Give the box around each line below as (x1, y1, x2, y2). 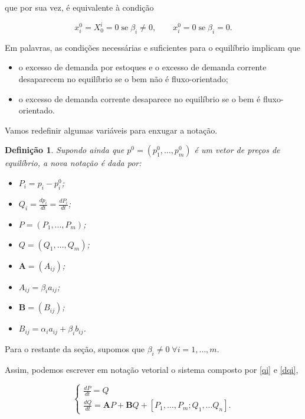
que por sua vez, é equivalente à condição (5, 1, 154, 13)
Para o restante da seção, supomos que (5, 343, 145, 355)
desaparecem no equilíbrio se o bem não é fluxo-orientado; (18, 73, 228, 85)
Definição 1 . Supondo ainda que (5, 144, 124, 156)
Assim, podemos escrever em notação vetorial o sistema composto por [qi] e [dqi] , (5, 363, 299, 375)
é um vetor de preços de (194, 144, 280, 156)
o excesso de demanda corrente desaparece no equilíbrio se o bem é (18, 92, 261, 105)
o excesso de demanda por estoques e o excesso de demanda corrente (18, 61, 267, 73)
